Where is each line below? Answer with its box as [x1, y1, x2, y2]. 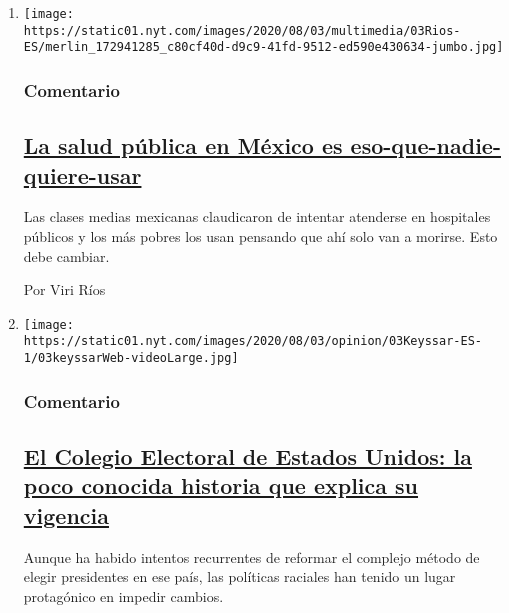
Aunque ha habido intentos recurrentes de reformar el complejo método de [23, 546, 480, 567]
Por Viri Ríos [23, 279, 106, 300]
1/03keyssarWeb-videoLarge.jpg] [23, 351, 239, 366]
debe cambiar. [23, 245, 110, 266]
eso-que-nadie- [350, 130, 501, 161]
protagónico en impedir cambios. [23, 585, 224, 606]
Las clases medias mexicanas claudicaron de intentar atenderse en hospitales [23, 206, 491, 227]
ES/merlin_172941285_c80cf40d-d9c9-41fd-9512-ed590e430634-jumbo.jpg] [23, 40, 504, 55]
